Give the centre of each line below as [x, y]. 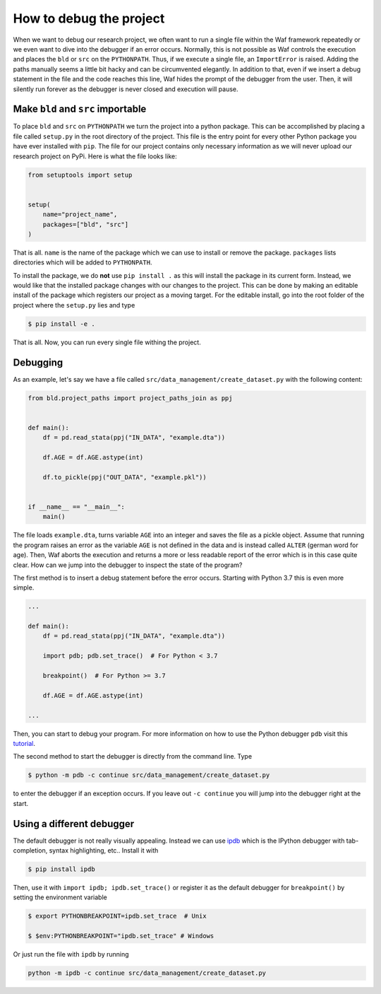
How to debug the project [89, 18]
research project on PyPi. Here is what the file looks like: [95, 156]
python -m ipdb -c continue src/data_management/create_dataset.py [147, 973]
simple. [24, 587]
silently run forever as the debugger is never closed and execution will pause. [126, 89]
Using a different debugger [74, 824]
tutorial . [24, 743]
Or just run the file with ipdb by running [71, 954]
